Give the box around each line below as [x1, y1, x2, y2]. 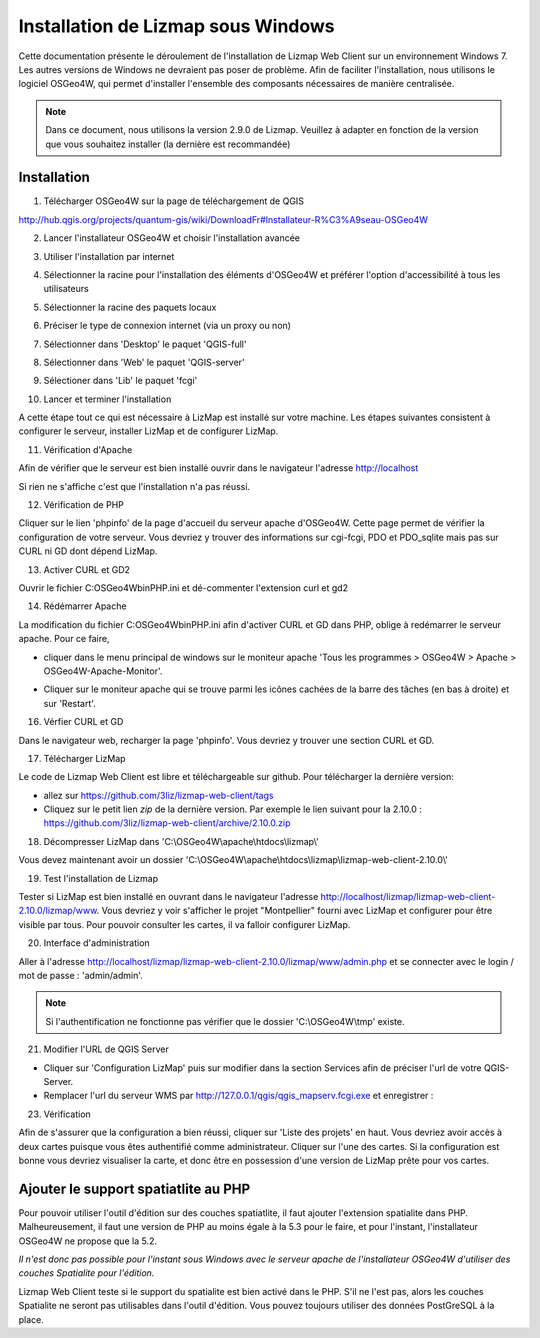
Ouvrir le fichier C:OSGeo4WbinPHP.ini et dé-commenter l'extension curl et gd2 [18, 582, 349, 594]
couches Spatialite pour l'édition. [18, 1267, 155, 1279]
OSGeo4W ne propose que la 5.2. [18, 1235, 157, 1247]
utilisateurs [43, 283, 89, 295]
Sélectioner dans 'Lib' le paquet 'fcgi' [43, 375, 198, 387]
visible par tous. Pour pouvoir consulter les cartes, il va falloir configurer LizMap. [18, 918, 351, 930]
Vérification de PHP [43, 499, 125, 511]
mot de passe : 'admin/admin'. [18, 969, 144, 981]
